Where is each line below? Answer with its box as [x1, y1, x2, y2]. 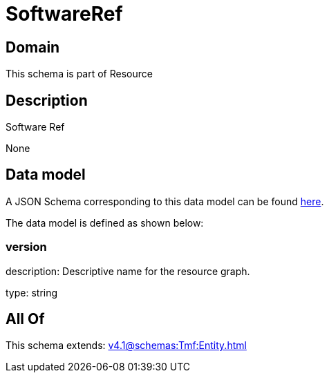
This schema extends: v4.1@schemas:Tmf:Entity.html [6, 339, 247, 352]
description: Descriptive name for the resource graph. [6, 265, 250, 277]
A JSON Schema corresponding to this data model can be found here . [6, 195, 324, 207]
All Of [6, 310, 45, 328]
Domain [6, 38, 60, 56]
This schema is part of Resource [6, 68, 153, 80]
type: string [6, 286, 58, 299]
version [6, 240, 47, 254]
